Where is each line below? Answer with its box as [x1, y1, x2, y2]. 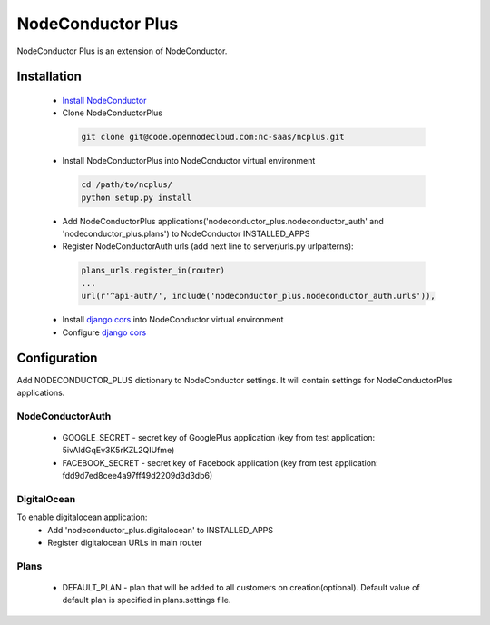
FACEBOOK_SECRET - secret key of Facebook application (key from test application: [62, 457, 378, 468]
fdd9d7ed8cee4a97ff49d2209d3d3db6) [62, 471, 213, 481]
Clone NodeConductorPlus [62, 107, 163, 118]
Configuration [16, 351, 98, 366]
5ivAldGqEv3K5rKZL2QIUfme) [62, 445, 175, 456]
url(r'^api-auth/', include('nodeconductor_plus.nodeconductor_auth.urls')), [81, 291, 436, 302]
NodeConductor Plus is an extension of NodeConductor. [16, 45, 228, 56]
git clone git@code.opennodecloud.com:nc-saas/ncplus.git [81, 132, 345, 143]
